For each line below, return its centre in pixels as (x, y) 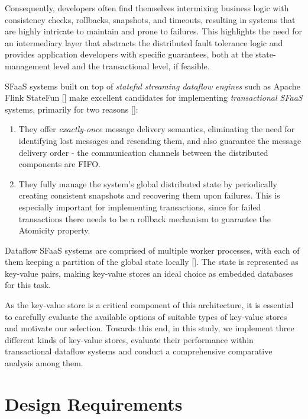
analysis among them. (44, 363)
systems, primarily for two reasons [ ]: (72, 109)
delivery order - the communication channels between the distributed (143, 152)
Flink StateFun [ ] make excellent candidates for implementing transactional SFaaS (154, 97)
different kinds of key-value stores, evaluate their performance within (129, 339)
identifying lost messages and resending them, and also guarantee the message (160, 140)
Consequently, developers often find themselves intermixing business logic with (147, 8)
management (28, 65)
